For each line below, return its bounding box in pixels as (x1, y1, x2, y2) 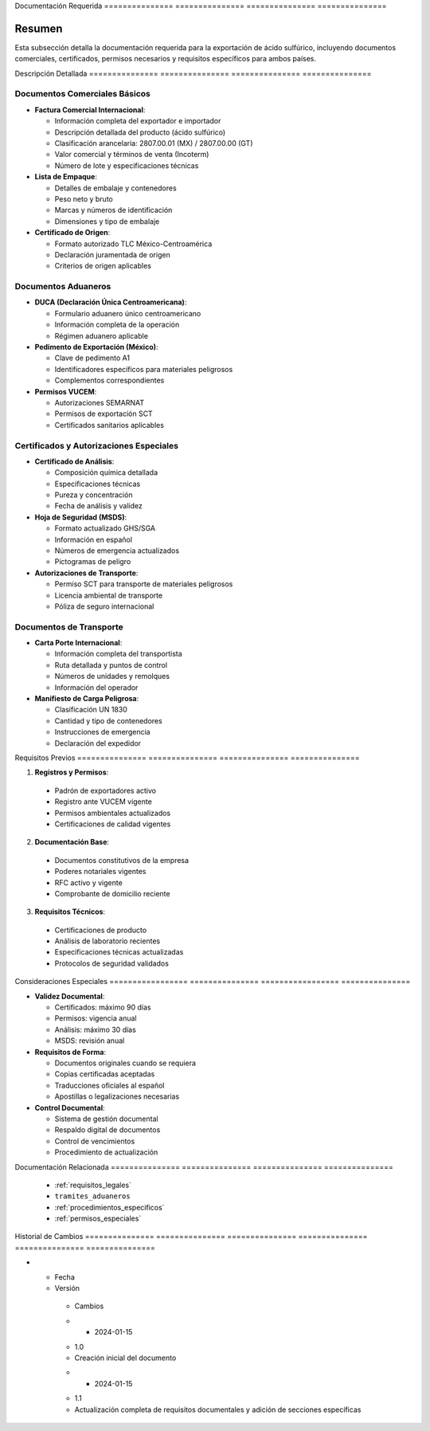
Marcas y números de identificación (54, 206, 173, 215)
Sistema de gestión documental (54, 1114, 158, 1123)
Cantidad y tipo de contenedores (54, 715, 162, 725)
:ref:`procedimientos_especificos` (54, 1202, 165, 1212)
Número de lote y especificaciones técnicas (54, 160, 199, 171)
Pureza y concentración (54, 490, 133, 500)
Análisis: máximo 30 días (54, 1025, 137, 1034)
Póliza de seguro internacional (54, 602, 154, 611)
